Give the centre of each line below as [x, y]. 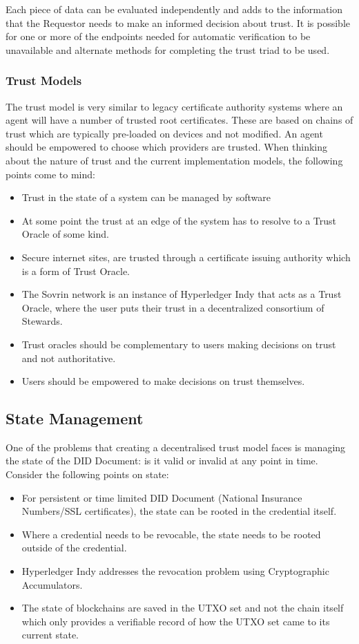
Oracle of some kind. [65, 234]
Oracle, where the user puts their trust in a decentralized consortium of [173, 307]
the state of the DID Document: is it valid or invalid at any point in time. [162, 461]
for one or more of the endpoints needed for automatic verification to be [158, 36]
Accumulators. [52, 584]
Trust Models [44, 80]
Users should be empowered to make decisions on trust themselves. [163, 381]
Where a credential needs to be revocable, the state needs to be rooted [171, 534]
